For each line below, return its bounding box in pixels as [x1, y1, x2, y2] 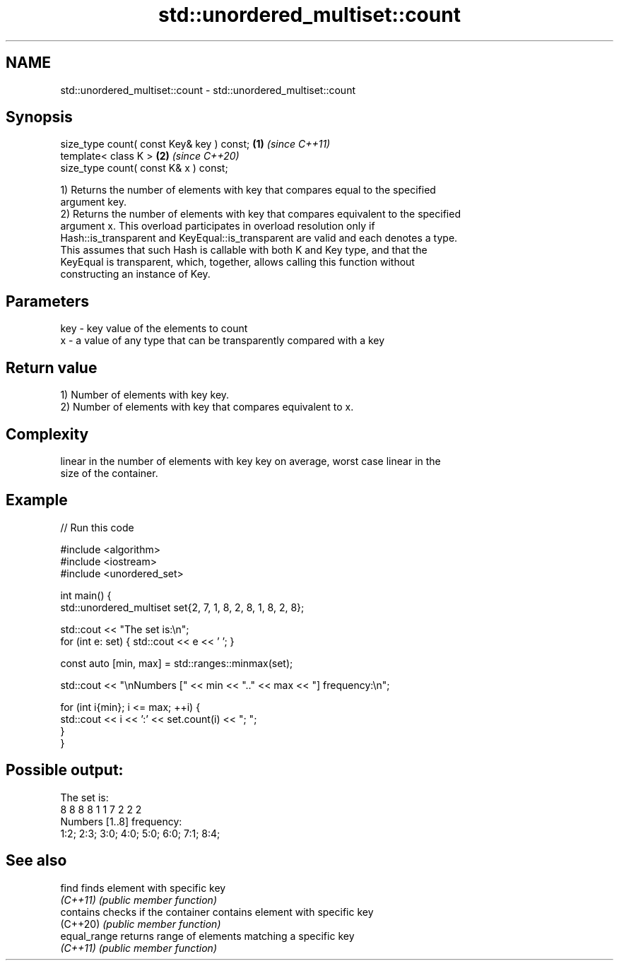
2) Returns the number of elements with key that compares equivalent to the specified [60, 208, 461, 220]
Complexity [6, 425, 89, 443]
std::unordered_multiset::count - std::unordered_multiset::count [60, 83, 355, 96]
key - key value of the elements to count [60, 322, 248, 335]
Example [6, 491, 68, 509]
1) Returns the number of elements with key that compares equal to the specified [60, 184, 436, 196]
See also [6, 852, 67, 870]
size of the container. [60, 466, 158, 479]
